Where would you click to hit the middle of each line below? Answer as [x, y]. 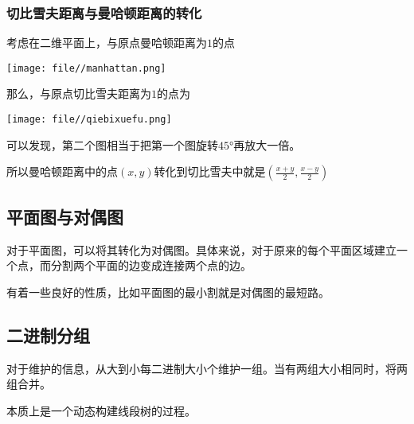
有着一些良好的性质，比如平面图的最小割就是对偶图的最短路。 [168, 292]
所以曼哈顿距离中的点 [62, 171]
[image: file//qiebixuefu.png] [89, 120]
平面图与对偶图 [65, 216]
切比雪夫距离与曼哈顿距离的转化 [104, 12]
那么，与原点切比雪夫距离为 [79, 93]
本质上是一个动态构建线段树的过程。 [101, 410]
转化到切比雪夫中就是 [210, 171]
